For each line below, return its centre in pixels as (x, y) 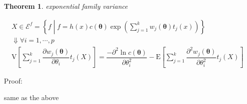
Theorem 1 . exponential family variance (66, 6)
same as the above (31, 97)
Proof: (13, 81)
